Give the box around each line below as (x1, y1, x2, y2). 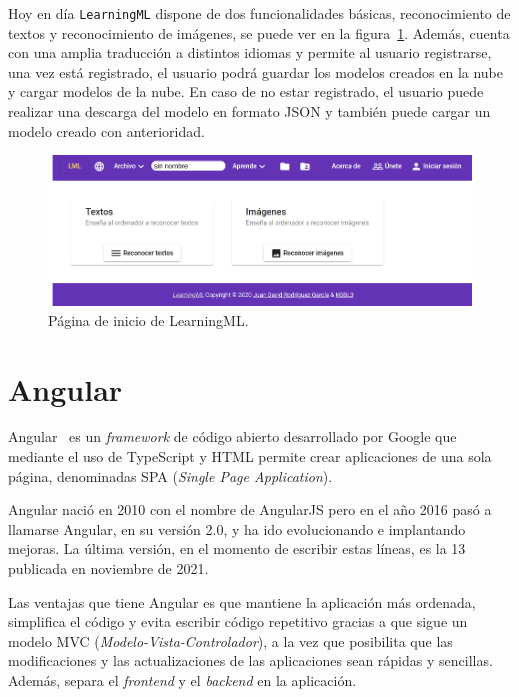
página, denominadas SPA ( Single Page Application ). (8, 465, 333, 486)
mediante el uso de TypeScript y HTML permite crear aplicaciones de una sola (8, 446, 492, 467)
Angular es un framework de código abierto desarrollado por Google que (8, 426, 457, 447)
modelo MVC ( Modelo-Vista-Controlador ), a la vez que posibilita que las (8, 630, 453, 651)
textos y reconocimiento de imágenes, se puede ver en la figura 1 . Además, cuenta (8, 22, 510, 43)
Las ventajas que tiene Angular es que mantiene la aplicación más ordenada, (8, 591, 476, 612)
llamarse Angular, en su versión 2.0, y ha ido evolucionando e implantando (8, 518, 466, 539)
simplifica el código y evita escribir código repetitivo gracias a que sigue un (8, 611, 468, 632)
